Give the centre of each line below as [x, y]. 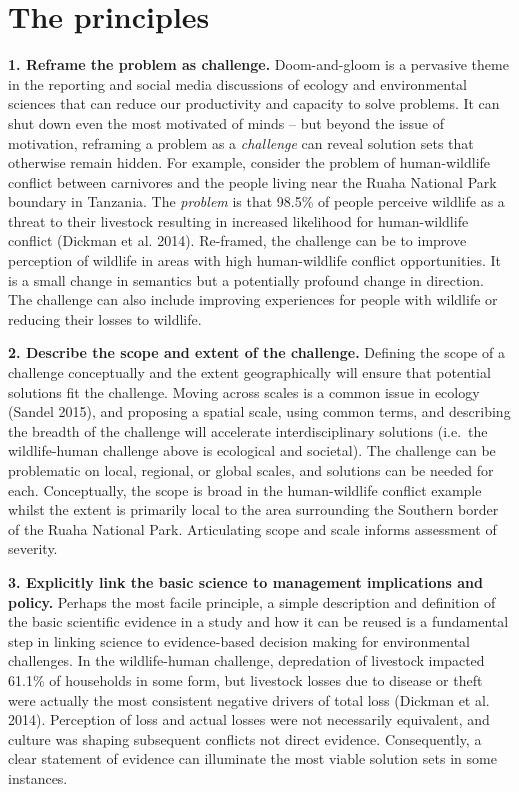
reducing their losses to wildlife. [105, 318]
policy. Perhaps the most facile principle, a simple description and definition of [252, 601]
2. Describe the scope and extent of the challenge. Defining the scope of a [256, 352]
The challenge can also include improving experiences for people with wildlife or [253, 299]
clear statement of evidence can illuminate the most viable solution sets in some [252, 758]
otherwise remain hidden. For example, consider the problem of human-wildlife [249, 162]
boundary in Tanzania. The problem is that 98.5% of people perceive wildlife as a [256, 201]
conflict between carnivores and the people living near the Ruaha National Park [252, 181]
